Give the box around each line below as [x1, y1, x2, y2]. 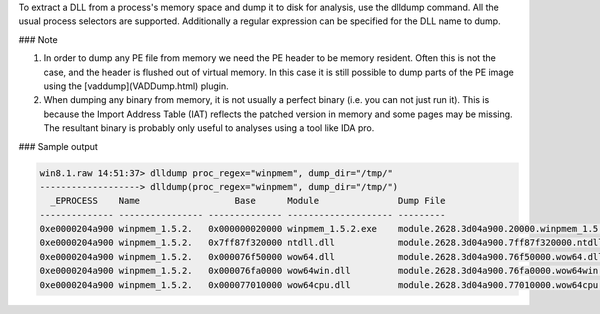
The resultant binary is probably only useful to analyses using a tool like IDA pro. [43, 122, 375, 134]
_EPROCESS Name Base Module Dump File [50, 195, 446, 207]
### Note [18, 33, 59, 45]
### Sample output [18, 140, 99, 152]
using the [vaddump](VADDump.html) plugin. [43, 80, 229, 92]
